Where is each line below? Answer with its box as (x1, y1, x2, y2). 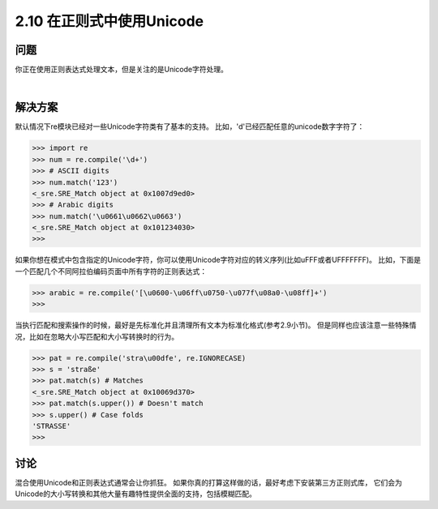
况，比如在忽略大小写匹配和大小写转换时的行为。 (15, 331, 178, 341)
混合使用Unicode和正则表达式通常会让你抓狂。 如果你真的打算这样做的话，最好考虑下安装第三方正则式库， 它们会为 (15, 477, 403, 487)
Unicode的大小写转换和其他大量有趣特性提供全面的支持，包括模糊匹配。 (15, 489, 257, 498)
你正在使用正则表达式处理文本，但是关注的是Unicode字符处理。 (15, 65, 229, 75)
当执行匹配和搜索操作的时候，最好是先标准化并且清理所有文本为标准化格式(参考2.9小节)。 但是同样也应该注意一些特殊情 (15, 320, 417, 330)
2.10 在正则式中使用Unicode (15, 12, 204, 30)
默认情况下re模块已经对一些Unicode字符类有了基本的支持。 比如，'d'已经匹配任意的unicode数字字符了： (15, 122, 365, 131)
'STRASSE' (32, 421, 71, 430)
